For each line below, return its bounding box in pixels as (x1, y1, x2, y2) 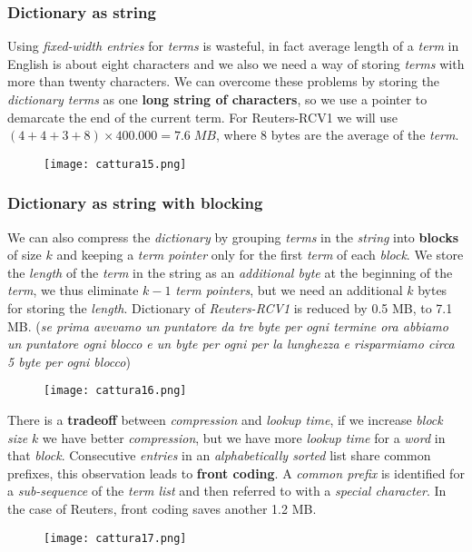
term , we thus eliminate (7, 281, 139, 300)
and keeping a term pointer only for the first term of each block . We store (56, 245, 464, 264)
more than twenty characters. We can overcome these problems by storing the (7, 72, 440, 91)
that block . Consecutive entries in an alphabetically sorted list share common (7, 446, 431, 465)
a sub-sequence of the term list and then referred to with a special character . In (7, 481, 447, 500)
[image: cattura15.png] (44, 157, 187, 171)
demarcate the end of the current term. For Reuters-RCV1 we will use (7, 107, 398, 126)
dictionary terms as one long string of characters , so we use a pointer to (7, 90, 428, 108)
